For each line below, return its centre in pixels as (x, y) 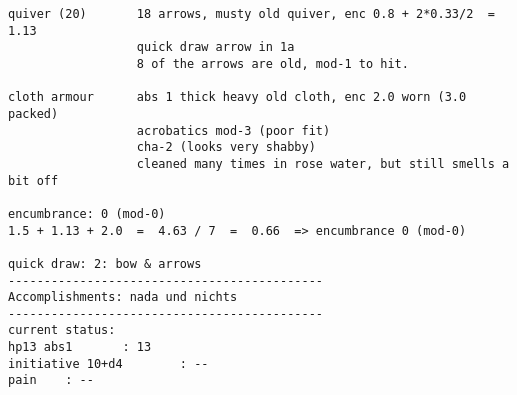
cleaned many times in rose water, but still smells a (323, 163)
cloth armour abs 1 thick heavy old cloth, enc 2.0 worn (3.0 (237, 97)
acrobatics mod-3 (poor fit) (233, 130)
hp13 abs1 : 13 (80, 347)
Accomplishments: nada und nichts (123, 297)
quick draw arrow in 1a (215, 47)
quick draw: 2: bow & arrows (105, 263)
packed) (33, 113)
